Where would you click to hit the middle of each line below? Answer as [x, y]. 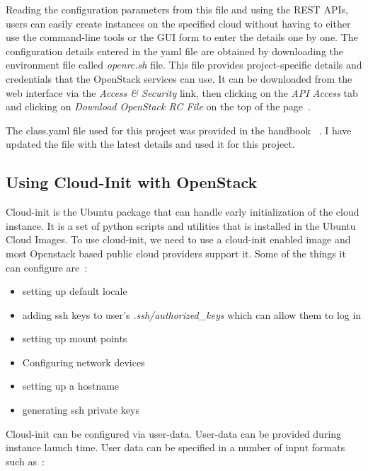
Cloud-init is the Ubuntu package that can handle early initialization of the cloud [183, 212]
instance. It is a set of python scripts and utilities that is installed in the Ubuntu [181, 225]
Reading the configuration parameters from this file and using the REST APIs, [177, 9]
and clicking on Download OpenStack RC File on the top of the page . [158, 106]
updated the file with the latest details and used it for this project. [150, 144]
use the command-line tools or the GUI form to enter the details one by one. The [182, 37]
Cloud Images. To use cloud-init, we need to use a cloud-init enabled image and [178, 239]
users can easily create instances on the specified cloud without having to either [178, 23]
